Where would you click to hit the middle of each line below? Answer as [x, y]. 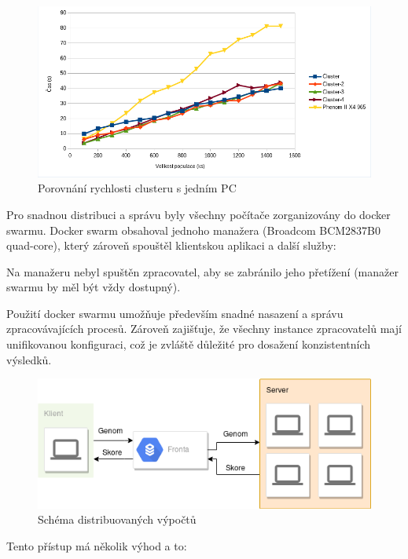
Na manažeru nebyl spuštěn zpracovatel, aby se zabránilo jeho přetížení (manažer [202, 271]
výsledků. [29, 359]
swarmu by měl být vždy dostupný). [94, 287]
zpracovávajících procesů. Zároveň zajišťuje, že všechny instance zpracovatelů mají [204, 329]
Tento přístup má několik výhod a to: [97, 545]
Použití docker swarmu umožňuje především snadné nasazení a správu [175, 313]
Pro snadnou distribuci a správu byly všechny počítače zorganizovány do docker [198, 214]
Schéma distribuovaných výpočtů [117, 519]
